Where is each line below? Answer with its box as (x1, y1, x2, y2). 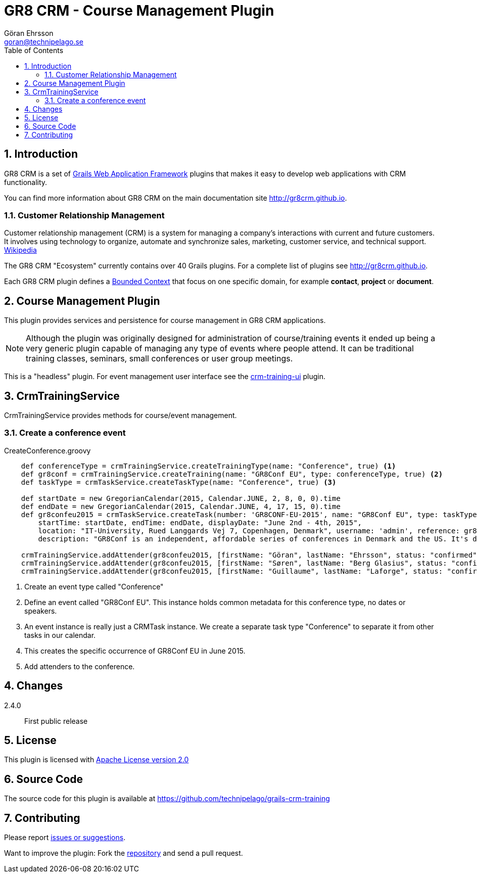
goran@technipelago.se (4, 37, 84, 46)
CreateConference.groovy (4, 446, 91, 455)
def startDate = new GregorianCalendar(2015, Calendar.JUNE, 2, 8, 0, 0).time (21, 494, 341, 502)
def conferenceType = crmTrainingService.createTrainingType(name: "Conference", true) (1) (21, 461, 396, 470)
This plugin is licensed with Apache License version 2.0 (4, 755, 189, 764)
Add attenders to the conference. (24, 662, 135, 671)
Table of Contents (4, 45, 64, 55)
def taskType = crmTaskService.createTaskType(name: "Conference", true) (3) (21, 478, 337, 486)
